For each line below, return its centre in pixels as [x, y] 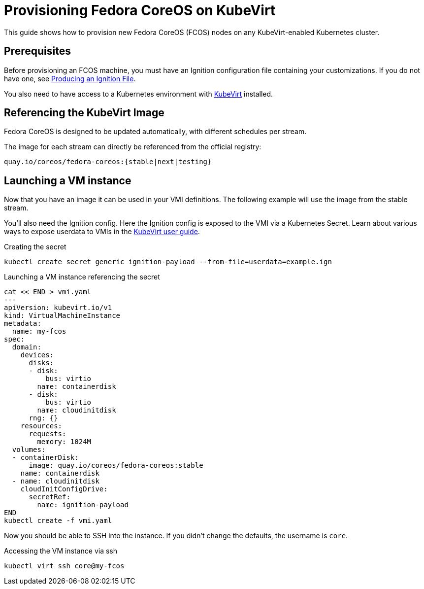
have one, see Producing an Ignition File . [70, 78]
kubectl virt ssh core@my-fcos [64, 566]
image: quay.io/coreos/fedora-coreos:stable [116, 466]
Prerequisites [37, 51]
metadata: [23, 324]
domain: [27, 347]
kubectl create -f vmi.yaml [58, 521]
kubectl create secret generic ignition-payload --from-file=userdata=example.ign [168, 262]
